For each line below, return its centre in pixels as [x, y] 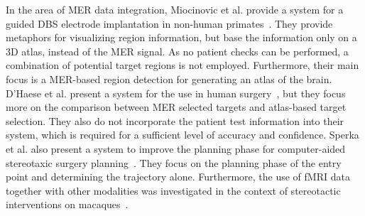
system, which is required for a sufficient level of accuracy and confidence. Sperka [182, 135]
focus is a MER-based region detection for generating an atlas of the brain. [169, 79]
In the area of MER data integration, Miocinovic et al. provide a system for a [175, 9]
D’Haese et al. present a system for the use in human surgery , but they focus [176, 93]
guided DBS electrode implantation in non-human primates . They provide [169, 23]
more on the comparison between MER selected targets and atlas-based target [176, 107]
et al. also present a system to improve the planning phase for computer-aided [176, 148]
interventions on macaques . [67, 204]
